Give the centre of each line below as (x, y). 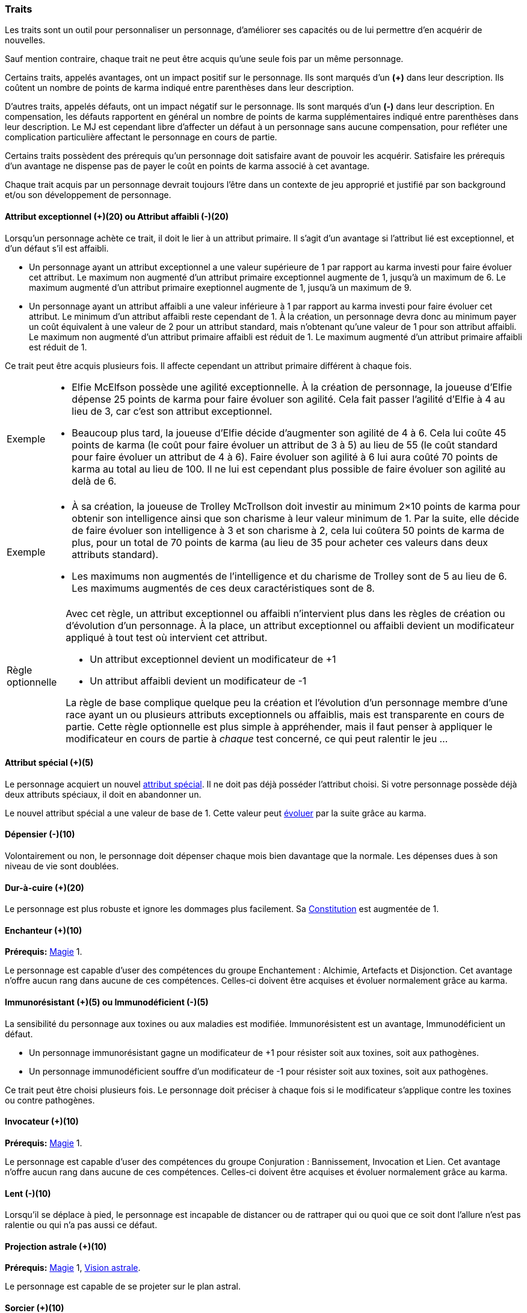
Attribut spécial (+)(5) (49, 763)
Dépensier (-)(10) (40, 834)
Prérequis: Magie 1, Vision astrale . (73, 1268)
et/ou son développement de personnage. (88, 195)
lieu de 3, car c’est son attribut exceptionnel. (172, 411)
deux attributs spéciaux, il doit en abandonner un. (103, 794)
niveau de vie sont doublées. (62, 866)
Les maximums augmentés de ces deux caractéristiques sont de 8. (223, 588)
